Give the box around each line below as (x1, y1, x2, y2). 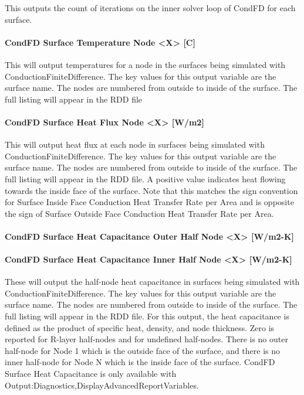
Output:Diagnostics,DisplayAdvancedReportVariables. (5, 379, 199, 391)
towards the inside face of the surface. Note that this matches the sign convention (5, 184, 298, 196)
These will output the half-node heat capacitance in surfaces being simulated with (5, 275, 300, 288)
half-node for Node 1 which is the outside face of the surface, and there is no (5, 344, 281, 356)
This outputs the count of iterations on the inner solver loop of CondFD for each (5, 2, 296, 13)
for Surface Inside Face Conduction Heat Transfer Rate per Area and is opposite (5, 196, 294, 208)
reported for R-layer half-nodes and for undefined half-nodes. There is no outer (5, 333, 288, 345)
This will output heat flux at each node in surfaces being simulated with (5, 138, 265, 151)
